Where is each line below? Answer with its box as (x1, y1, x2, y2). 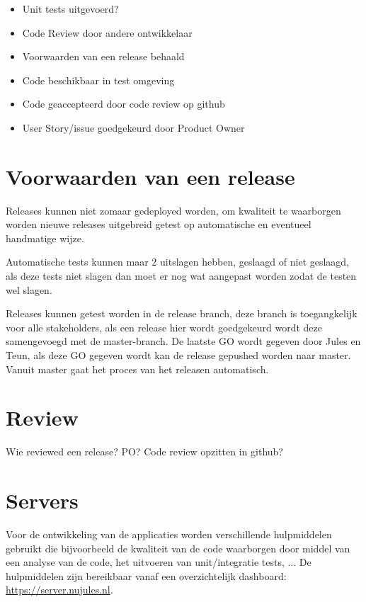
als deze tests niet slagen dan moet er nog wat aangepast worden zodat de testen (6, 268, 357, 283)
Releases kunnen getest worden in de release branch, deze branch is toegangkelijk (6, 306, 358, 321)
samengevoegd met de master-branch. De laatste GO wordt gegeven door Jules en (6, 334, 361, 348)
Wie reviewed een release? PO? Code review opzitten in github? (6, 444, 283, 459)
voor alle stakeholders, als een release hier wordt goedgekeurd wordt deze (6, 319, 322, 334)
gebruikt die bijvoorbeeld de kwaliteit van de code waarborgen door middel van (6, 540, 350, 555)
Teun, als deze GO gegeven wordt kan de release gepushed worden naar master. (6, 348, 351, 363)
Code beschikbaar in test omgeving (22, 72, 175, 87)
